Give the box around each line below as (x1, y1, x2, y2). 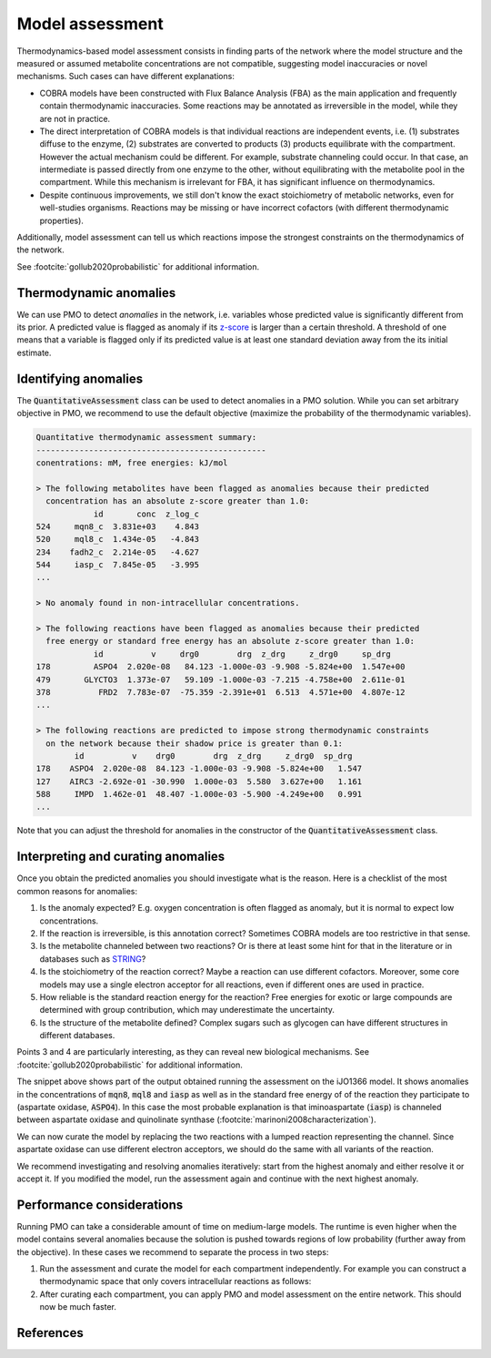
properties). (39, 215, 84, 226)
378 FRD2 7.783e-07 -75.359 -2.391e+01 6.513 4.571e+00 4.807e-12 (35, 687, 406, 697)
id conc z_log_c (93, 508, 200, 519)
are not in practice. (39, 113, 111, 124)
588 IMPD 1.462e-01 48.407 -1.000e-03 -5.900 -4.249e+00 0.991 (35, 789, 363, 800)
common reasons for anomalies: (16, 885, 138, 896)
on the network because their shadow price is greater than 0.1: (45, 738, 344, 749)
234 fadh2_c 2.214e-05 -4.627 (35, 546, 200, 557)
